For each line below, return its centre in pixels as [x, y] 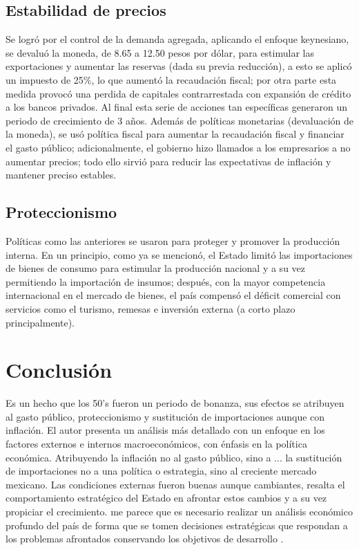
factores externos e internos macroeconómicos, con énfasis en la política [156, 443]
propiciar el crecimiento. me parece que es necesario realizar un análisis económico [179, 511]
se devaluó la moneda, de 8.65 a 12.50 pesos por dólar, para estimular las [160, 52]
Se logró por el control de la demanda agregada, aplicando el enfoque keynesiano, [177, 39]
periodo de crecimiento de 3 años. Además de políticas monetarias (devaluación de [179, 120]
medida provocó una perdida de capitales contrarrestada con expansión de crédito [178, 93]
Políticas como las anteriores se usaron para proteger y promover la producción [173, 240]
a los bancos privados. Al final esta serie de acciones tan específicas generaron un [176, 107]
